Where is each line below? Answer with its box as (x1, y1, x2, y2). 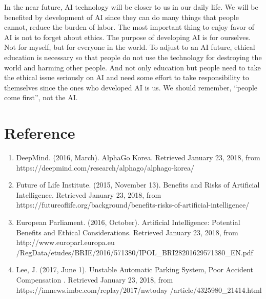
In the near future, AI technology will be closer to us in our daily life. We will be (4, 2, 258, 12)
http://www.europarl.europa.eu (16, 237, 115, 248)
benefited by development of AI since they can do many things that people (4, 11, 239, 22)
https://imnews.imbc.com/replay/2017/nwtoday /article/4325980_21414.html (16, 284, 262, 295)
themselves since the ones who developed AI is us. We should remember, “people (4, 82, 258, 92)
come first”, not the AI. (4, 92, 78, 103)
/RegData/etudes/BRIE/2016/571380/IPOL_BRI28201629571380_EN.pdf (16, 247, 253, 257)
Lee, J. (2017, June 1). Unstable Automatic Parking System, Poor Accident (16, 264, 253, 275)
